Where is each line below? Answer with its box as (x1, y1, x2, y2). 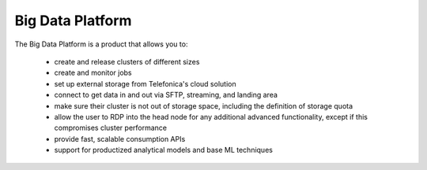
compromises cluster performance (54, 123, 168, 133)
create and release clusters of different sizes (54, 57, 200, 66)
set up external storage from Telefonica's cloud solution (54, 79, 236, 88)
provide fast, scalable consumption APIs (54, 134, 186, 143)
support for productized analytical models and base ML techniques (54, 146, 273, 155)
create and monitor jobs (54, 68, 132, 78)
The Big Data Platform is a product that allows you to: (14, 39, 188, 49)
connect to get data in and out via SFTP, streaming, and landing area (54, 91, 278, 100)
